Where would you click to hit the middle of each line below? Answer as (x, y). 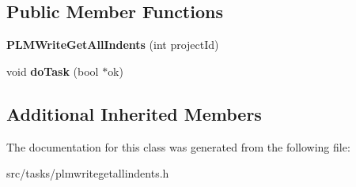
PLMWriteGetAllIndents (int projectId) (113, 45)
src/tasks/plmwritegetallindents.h (88, 173)
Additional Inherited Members (134, 113)
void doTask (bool (53, 71)
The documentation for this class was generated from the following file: (178, 146)
